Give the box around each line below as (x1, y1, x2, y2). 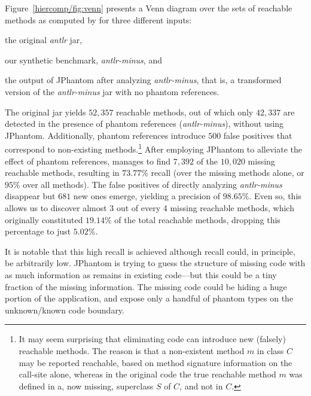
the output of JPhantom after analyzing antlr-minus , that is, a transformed (5, 74, 282, 86)
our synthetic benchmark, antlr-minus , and (5, 53, 162, 66)
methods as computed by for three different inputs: (5, 13, 192, 26)
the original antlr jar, (5, 33, 83, 46)
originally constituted (5, 213, 83, 226)
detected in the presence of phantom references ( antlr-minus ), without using (5, 117, 284, 130)
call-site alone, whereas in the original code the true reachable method (19, 368, 276, 380)
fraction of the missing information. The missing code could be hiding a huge (5, 280, 287, 293)
